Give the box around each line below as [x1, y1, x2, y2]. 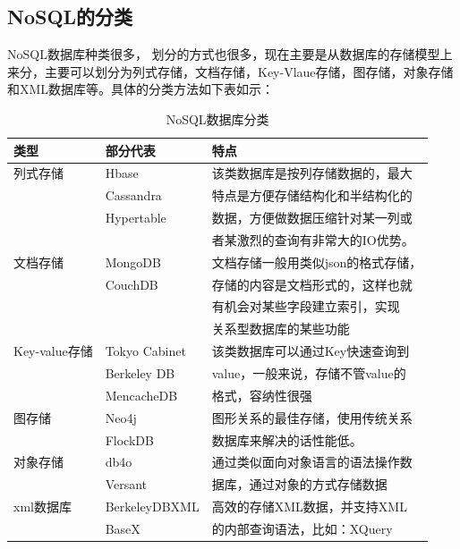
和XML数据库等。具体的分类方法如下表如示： [7, 80, 275, 98]
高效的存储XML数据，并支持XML [211, 497, 407, 516]
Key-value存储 [13, 342, 93, 360]
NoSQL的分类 [7, 3, 133, 30]
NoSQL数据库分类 [166, 109, 269, 128]
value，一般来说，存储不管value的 [211, 364, 406, 383]
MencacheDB [105, 385, 178, 404]
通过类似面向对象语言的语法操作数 [211, 452, 413, 471]
